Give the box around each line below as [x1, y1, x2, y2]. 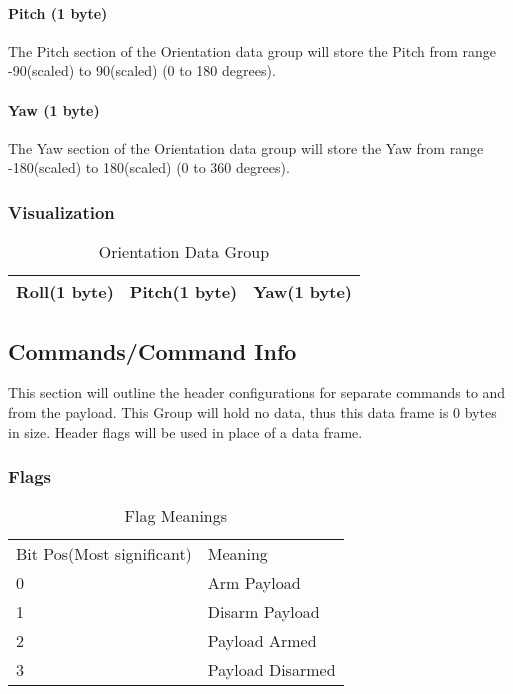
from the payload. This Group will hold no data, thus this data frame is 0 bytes [8, 401, 497, 422]
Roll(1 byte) [16, 280, 114, 304]
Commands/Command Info [8, 335, 297, 366]
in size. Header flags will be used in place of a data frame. [8, 421, 363, 442]
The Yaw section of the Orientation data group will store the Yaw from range [8, 137, 484, 158]
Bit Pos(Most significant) [16, 542, 192, 566]
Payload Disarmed [207, 658, 336, 682]
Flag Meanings [124, 504, 228, 528]
